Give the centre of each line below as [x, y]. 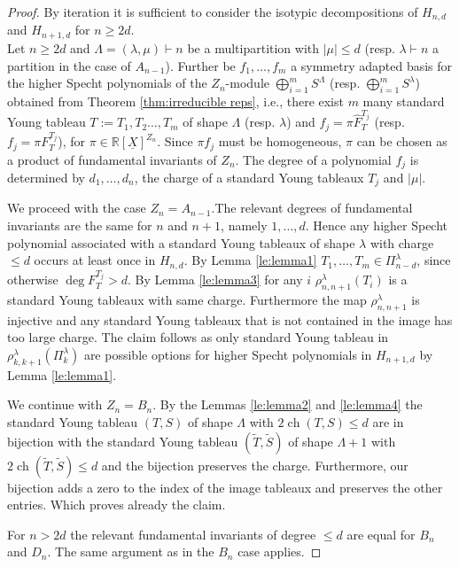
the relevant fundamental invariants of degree [193, 534]
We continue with [55, 404]
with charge [402, 242]
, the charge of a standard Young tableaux [249, 178]
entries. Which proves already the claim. [117, 505]
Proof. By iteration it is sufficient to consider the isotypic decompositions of [213, 12]
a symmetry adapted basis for [372, 65]
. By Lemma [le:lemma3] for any [215, 280]
